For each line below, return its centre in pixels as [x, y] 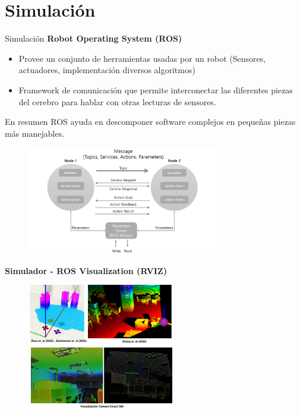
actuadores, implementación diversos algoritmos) [107, 70]
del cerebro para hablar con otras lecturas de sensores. [117, 101]
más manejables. [35, 133]
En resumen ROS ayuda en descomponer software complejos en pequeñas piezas [150, 122]
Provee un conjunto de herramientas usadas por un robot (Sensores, [142, 58]
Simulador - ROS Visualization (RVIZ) [86, 270]
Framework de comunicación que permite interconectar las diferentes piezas [156, 89]
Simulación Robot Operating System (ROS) [94, 38]
